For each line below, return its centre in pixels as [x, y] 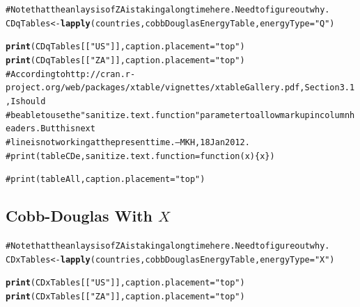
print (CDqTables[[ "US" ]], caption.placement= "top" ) [125, 47]
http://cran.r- [100, 74]
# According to [36, 74]
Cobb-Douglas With [79, 216]
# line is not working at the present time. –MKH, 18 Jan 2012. [128, 142]
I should [28, 101]
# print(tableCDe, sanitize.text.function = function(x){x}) [140, 156]
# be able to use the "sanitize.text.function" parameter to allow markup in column [178, 115]
